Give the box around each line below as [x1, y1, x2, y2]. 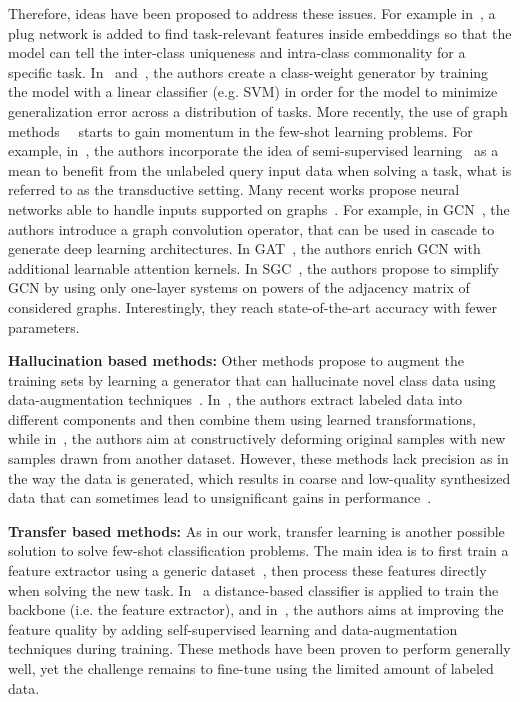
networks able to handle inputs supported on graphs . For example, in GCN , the [8, 198, 510, 219]
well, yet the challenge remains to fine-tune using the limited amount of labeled [8, 658, 494, 678]
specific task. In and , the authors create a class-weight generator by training [8, 61, 489, 82]
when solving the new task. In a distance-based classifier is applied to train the [8, 579, 499, 600]
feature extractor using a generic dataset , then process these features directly [8, 560, 487, 581]
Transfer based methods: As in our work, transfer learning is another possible [8, 520, 505, 541]
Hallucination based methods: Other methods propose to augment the [8, 350, 465, 371]
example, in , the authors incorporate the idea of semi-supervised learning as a [8, 140, 499, 161]
